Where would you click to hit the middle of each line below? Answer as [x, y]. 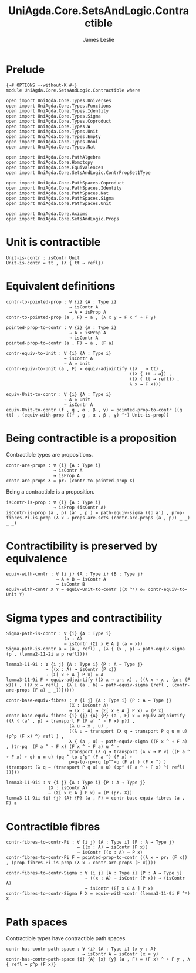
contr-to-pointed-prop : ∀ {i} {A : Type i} [61, 302]
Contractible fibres [53, 826]
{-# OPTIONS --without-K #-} [42, 85]
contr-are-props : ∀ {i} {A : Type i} [53, 465]
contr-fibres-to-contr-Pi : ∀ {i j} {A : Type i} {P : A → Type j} [90, 842]
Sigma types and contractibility [84, 618]
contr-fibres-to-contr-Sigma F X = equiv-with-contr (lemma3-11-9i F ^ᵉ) [98, 894]
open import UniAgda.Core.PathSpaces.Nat [58, 193]
